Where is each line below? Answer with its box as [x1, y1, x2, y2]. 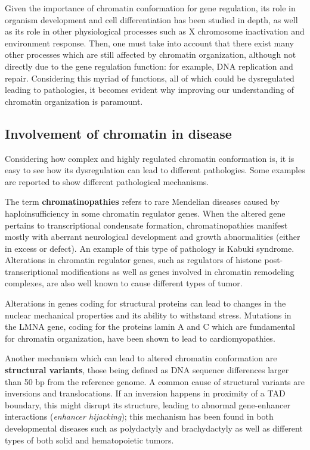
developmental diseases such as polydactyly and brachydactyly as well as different [5, 422, 303, 435]
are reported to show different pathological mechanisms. [5, 175, 209, 187]
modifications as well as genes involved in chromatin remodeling [61, 265, 294, 277]
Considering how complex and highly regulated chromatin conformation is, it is [5, 152, 294, 164]
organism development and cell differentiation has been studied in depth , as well [5, 13, 298, 26]
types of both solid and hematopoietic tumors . [5, 433, 174, 446]
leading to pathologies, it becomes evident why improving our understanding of [5, 83, 294, 96]
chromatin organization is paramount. [5, 95, 143, 107]
